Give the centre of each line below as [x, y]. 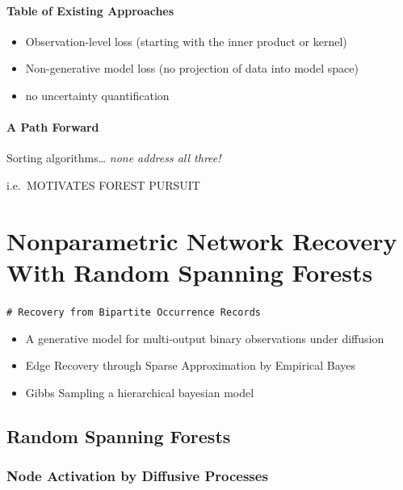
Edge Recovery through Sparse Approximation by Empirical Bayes [191, 365]
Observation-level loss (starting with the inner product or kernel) [186, 41]
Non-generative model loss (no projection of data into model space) [192, 68]
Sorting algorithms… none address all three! [114, 158]
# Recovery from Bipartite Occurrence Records [134, 312]
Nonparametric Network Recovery [202, 240]
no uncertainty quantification [97, 95]
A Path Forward [53, 127]
